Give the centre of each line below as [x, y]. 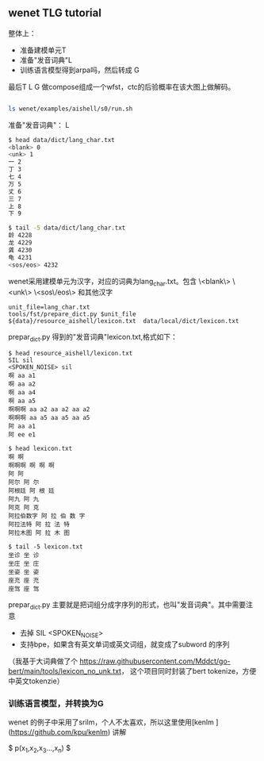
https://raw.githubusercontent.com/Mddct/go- [155, 661]
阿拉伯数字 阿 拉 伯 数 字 [47, 516]
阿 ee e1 [22, 435]
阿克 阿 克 [24, 508]
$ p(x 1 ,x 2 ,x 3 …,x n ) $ [40, 749]
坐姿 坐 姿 [24, 572]
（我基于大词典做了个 [43, 661]
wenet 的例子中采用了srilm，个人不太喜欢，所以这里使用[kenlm [111, 722]
